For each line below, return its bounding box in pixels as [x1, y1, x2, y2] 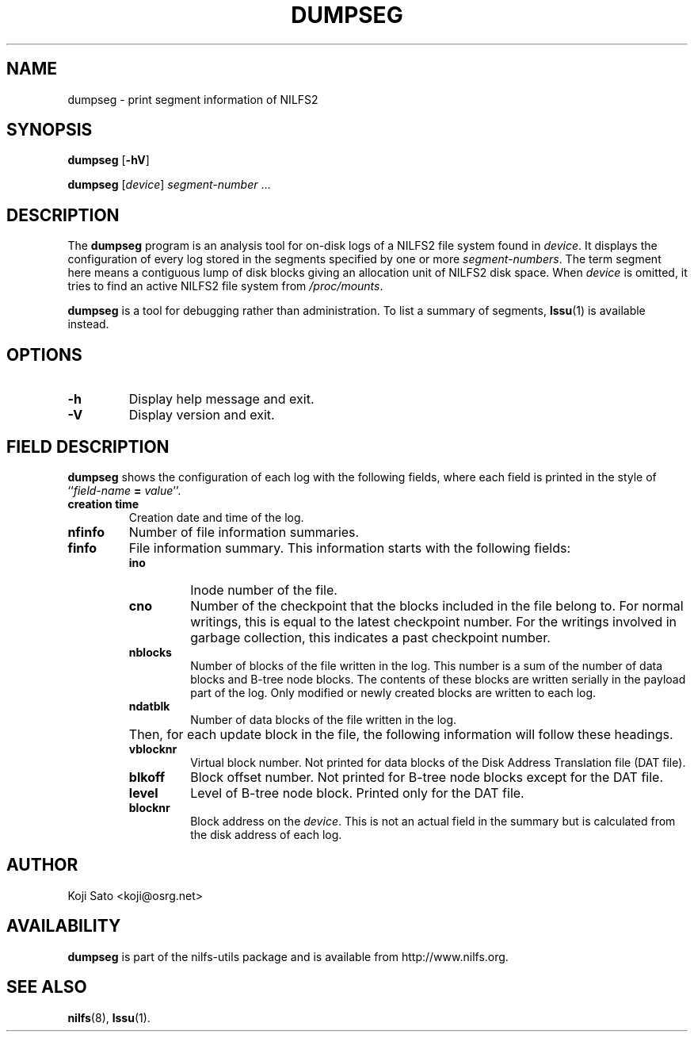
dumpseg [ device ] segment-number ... [67, 178, 271, 192]
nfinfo [67, 523, 105, 540]
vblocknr [128, 741, 177, 756]
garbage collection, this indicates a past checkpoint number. [190, 629, 551, 645]
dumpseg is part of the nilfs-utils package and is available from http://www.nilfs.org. [67, 949, 509, 963]
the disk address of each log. [190, 827, 342, 841]
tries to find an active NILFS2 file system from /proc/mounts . [67, 279, 383, 293]
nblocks [128, 645, 172, 659]
